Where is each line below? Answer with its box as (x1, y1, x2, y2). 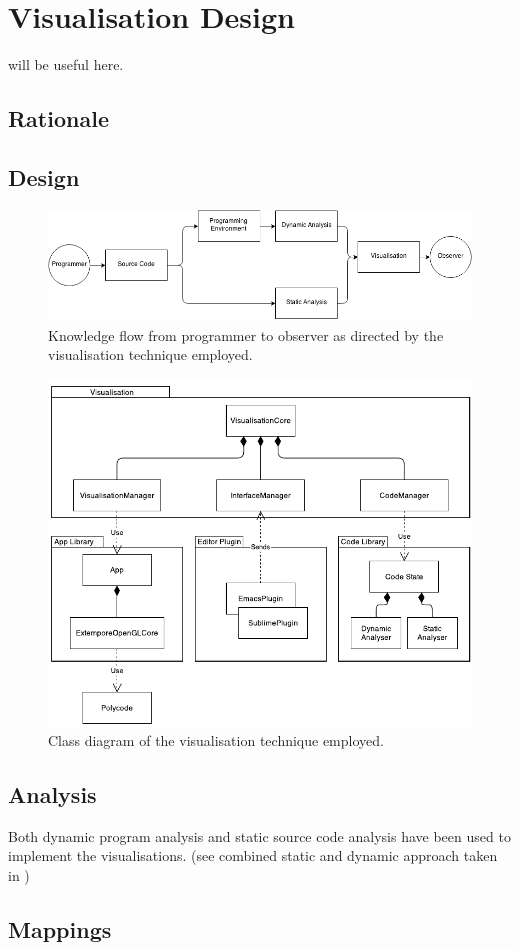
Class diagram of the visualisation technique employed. (48, 730, 384, 751)
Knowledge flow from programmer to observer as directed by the (48, 324, 444, 345)
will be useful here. (8, 54, 124, 75)
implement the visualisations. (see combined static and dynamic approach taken (8, 845, 498, 866)
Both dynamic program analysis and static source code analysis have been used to (8, 825, 511, 846)
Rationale (8, 103, 109, 134)
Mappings (8, 914, 112, 945)
